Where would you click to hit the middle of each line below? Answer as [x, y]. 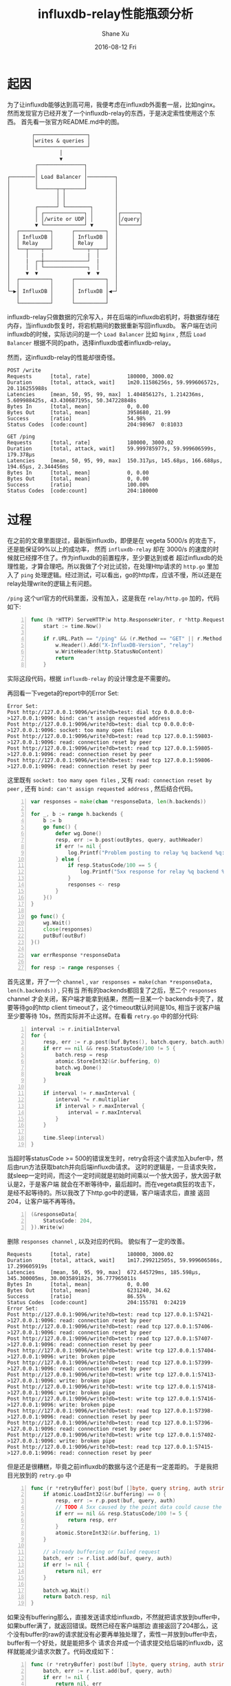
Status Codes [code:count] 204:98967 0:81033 [95, 424]
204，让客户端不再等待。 [43, 1201]
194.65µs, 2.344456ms [38, 466]
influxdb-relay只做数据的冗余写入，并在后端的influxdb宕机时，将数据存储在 [113, 316]
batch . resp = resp [82, 1055]
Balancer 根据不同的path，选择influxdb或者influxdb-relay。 [91, 343]
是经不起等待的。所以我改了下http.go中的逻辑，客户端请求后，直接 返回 [108, 1192]
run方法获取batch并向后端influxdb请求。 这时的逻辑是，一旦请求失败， [119, 1167]
